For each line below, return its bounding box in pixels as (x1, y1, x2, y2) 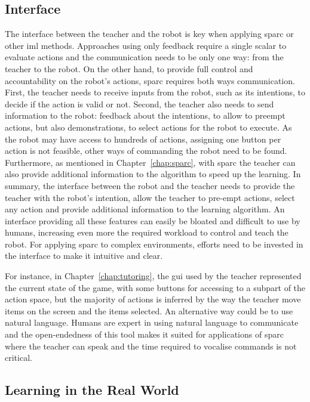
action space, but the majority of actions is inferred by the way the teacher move (5, 293, 301, 305)
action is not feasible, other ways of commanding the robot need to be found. (5, 144, 287, 157)
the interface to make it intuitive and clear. (5, 249, 163, 262)
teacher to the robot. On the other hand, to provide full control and (5, 62, 253, 75)
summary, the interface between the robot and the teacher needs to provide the (5, 179, 295, 191)
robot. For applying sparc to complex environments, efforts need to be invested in (5, 237, 303, 250)
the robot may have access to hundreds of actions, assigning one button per (5, 132, 281, 145)
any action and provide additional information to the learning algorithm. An (5, 203, 285, 215)
